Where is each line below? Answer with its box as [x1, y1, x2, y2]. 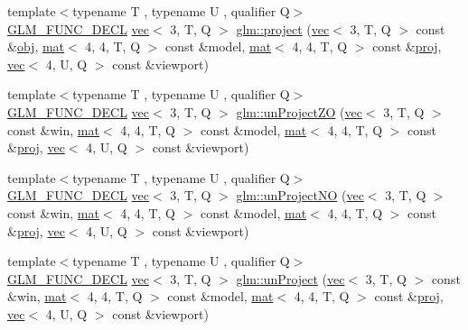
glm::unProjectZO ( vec [236, 102, 362, 121]
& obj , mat [7, 37, 65, 56]
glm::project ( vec [236, 19, 330, 38]
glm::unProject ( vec [236, 269, 345, 288]
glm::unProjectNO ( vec [236, 186, 364, 205]
